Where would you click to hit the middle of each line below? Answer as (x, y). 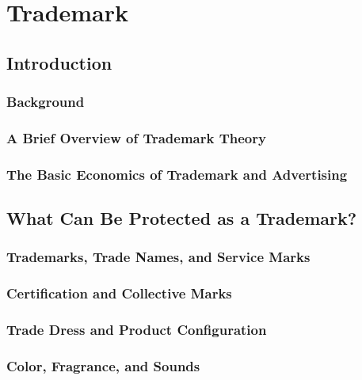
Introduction (59, 62)
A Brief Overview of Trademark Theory (136, 137)
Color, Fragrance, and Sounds (103, 365)
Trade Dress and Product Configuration (137, 330)
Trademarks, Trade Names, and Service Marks (158, 257)
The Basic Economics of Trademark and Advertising (177, 174)
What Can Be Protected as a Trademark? (182, 218)
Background (46, 102)
